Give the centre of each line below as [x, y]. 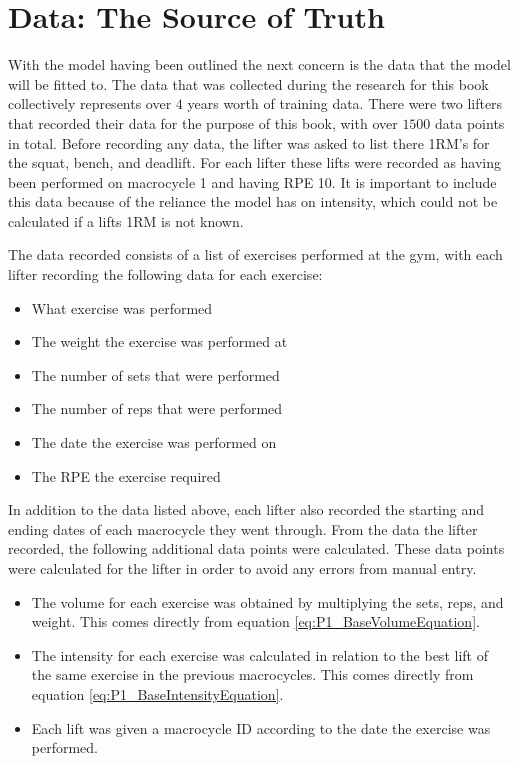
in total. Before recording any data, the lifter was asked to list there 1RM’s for [249, 142]
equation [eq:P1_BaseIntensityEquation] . [157, 693]
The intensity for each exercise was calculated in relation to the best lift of [259, 654]
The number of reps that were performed [157, 408]
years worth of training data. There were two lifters [345, 103]
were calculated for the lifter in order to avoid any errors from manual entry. [242, 568]
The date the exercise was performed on [154, 442]
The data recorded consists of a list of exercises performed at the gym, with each [255, 254]
